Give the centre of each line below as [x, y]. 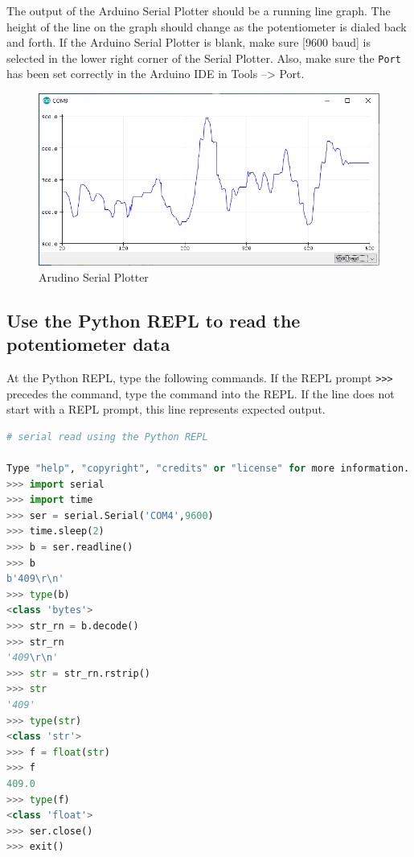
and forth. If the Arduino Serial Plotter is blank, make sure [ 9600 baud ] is [189, 42]
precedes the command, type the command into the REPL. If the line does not [201, 393]
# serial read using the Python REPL [107, 437]
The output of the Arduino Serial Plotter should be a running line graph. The [199, 10]
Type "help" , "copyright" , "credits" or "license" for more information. [208, 469]
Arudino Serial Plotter [94, 276]
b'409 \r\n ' [35, 579]
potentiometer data [88, 344]
